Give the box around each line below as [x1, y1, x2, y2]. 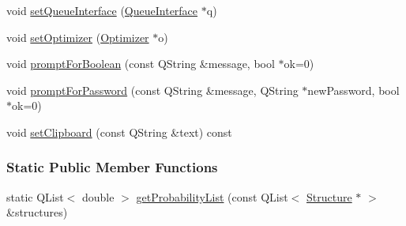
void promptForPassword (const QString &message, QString [6, 81, 299, 98]
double [82, 188, 115, 205]
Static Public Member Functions [6, 157, 218, 177]
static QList [6, 188, 64, 205]
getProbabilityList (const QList [136, 188, 288, 205]
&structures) [6, 204, 68, 220]
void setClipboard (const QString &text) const [6, 123, 232, 140]
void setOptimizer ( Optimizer [6, 28, 149, 45]
